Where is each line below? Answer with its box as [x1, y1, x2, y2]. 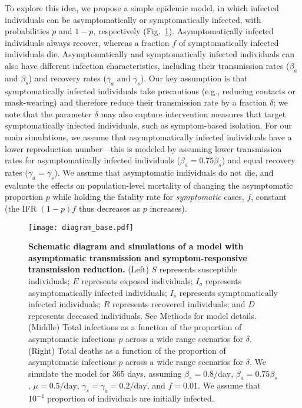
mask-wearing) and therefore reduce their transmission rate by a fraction [5, 96, 267, 108]
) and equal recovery [221, 154, 296, 166]
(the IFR [5, 202, 37, 214]
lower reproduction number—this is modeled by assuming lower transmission [5, 142, 282, 154]
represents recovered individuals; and [112, 298, 245, 310]
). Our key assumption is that [140, 71, 248, 84]
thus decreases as [78, 202, 141, 214]
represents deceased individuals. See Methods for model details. [28, 309, 257, 321]
